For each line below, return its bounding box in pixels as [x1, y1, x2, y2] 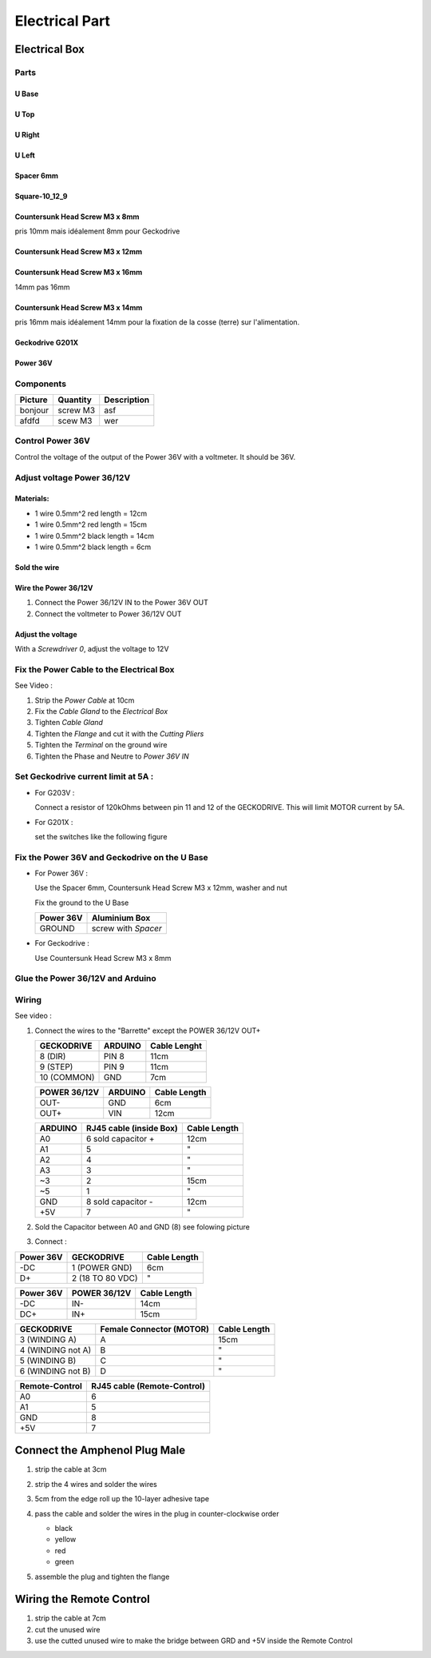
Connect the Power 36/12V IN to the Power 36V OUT [34, 598, 209, 608]
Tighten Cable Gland [34, 718, 104, 727]
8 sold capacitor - [85, 1196, 153, 1207]
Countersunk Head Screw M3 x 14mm [14, 302, 143, 312]
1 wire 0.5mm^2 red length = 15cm [34, 520, 148, 529]
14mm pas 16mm [14, 282, 71, 292]
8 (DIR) [39, 1051, 66, 1062]
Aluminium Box [91, 912, 151, 923]
